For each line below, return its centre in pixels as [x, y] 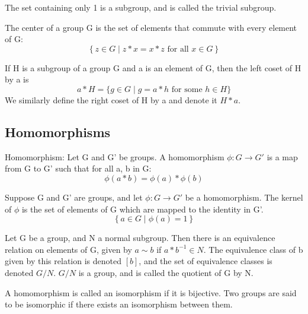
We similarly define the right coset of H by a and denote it [111, 99]
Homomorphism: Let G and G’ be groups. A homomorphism [115, 156]
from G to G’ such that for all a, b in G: [78, 168]
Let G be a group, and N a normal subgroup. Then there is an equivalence [140, 238]
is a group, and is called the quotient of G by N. [166, 272]
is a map [282, 156]
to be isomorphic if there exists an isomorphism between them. [119, 304]
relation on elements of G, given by [68, 249]
